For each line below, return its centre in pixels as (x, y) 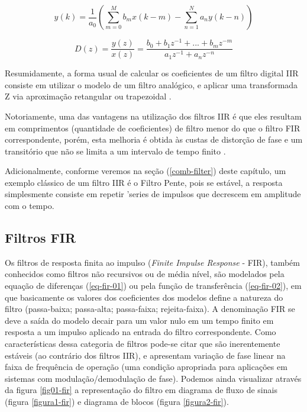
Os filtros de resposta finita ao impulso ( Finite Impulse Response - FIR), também (152, 262)
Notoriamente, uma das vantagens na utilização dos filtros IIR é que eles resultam (153, 116)
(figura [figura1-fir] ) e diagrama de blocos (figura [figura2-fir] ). (117, 401)
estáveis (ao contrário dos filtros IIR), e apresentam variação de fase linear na (145, 355)
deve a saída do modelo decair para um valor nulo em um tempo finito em (139, 320)
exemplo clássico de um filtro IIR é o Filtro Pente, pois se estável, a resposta (144, 182)
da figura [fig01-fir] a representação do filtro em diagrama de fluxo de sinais (141, 390)
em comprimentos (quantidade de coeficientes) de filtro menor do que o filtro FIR (153, 128)
